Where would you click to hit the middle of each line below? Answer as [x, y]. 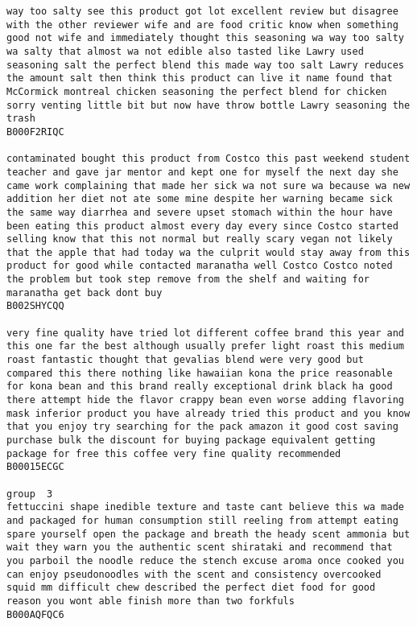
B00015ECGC [35, 467]
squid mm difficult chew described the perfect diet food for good [191, 588]
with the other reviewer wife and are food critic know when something [202, 25]
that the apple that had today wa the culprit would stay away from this [208, 252]
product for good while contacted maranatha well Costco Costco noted [200, 266]
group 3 [30, 494]
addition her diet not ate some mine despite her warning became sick [200, 199]
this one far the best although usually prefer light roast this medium [205, 346]
